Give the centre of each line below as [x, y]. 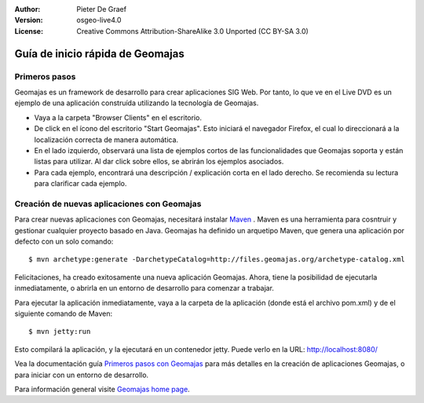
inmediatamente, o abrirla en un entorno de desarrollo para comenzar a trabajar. [144, 288]
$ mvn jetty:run [60, 332]
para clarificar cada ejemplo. [80, 184]
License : [29, 31]
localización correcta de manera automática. [106, 139]
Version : [29, 20]
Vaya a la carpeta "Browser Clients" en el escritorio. [118, 117]
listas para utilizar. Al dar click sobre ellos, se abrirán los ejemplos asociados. [159, 162]
